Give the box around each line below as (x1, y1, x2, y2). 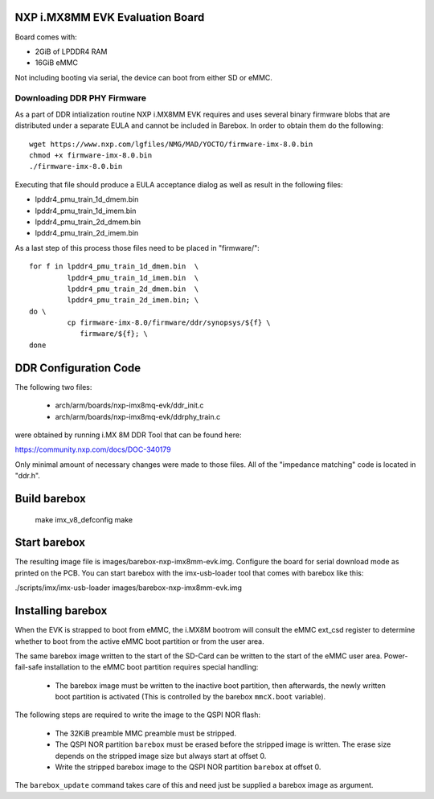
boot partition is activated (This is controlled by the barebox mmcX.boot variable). (55, 692, 326, 702)
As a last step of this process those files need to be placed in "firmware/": (14, 243, 260, 252)
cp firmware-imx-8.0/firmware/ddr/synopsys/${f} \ (67, 318, 271, 327)
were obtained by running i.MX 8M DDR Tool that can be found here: (14, 430, 242, 440)
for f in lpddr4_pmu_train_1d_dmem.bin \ (29, 262, 199, 271)
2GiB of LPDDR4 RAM (35, 47, 108, 56)
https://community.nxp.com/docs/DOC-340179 (14, 445, 172, 454)
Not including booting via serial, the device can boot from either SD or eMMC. (14, 72, 273, 82)
